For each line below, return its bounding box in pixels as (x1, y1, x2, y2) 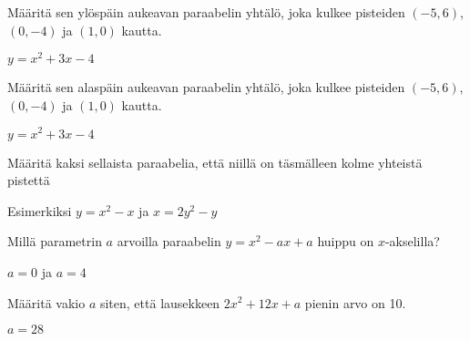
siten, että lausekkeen (99, 293, 220, 312)
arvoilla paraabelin (117, 232, 221, 251)
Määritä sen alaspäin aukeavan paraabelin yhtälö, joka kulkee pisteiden (7, 77, 405, 97)
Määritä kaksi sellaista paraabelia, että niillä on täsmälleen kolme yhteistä (7, 152, 423, 171)
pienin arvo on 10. (304, 293, 406, 312)
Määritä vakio (7, 293, 86, 312)
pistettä (7, 170, 50, 190)
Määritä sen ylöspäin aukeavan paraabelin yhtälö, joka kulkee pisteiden (7, 3, 405, 21)
